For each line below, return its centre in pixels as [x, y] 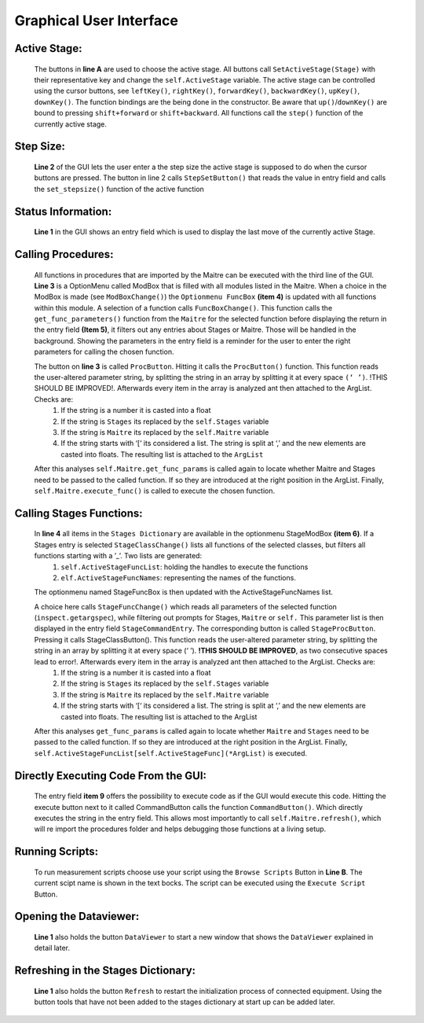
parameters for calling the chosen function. [104, 352]
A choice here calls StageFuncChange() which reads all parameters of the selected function [186, 606]
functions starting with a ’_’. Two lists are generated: [118, 556]
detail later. [52, 948]
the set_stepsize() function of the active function [119, 189]
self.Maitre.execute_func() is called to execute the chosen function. [154, 491]
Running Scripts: [57, 852]
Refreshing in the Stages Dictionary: [105, 971]
